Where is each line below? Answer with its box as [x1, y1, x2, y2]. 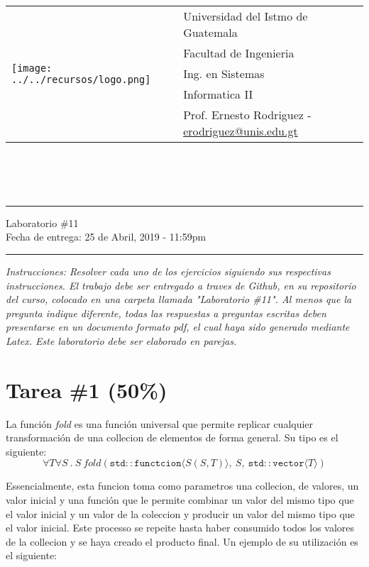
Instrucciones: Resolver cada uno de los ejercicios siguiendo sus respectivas [6, 263, 331, 278]
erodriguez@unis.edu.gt [183, 123, 298, 139]
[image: [11, 62, 53, 74]
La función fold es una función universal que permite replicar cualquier [6, 416, 314, 431]
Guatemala [183, 24, 238, 40]
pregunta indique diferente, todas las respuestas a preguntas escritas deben [6, 305, 326, 320]
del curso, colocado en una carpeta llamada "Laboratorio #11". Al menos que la [6, 292, 352, 307]
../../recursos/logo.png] [11, 73, 151, 85]
